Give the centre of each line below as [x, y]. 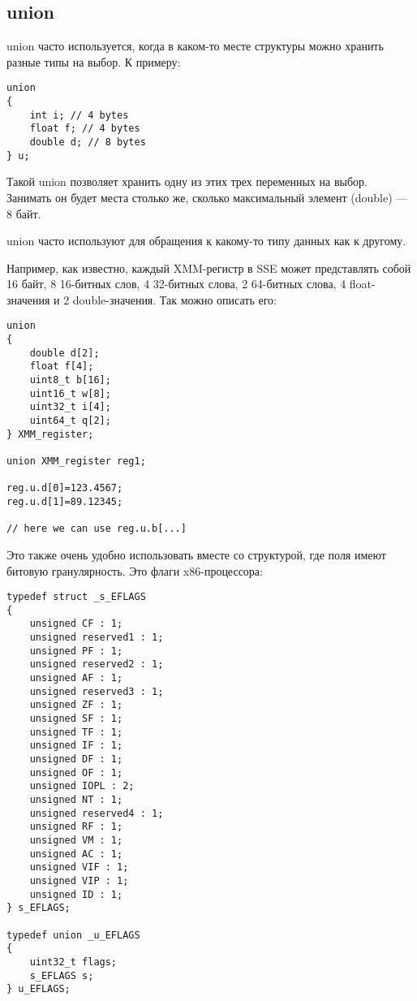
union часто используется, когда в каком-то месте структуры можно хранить [195, 46]
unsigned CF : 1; [76, 624]
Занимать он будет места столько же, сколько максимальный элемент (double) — [207, 197]
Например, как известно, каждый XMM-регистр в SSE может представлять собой [209, 268]
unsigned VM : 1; [76, 840]
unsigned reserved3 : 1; [97, 691]
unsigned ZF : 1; [76, 705]
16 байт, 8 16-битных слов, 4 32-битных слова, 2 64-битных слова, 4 [176, 284]
